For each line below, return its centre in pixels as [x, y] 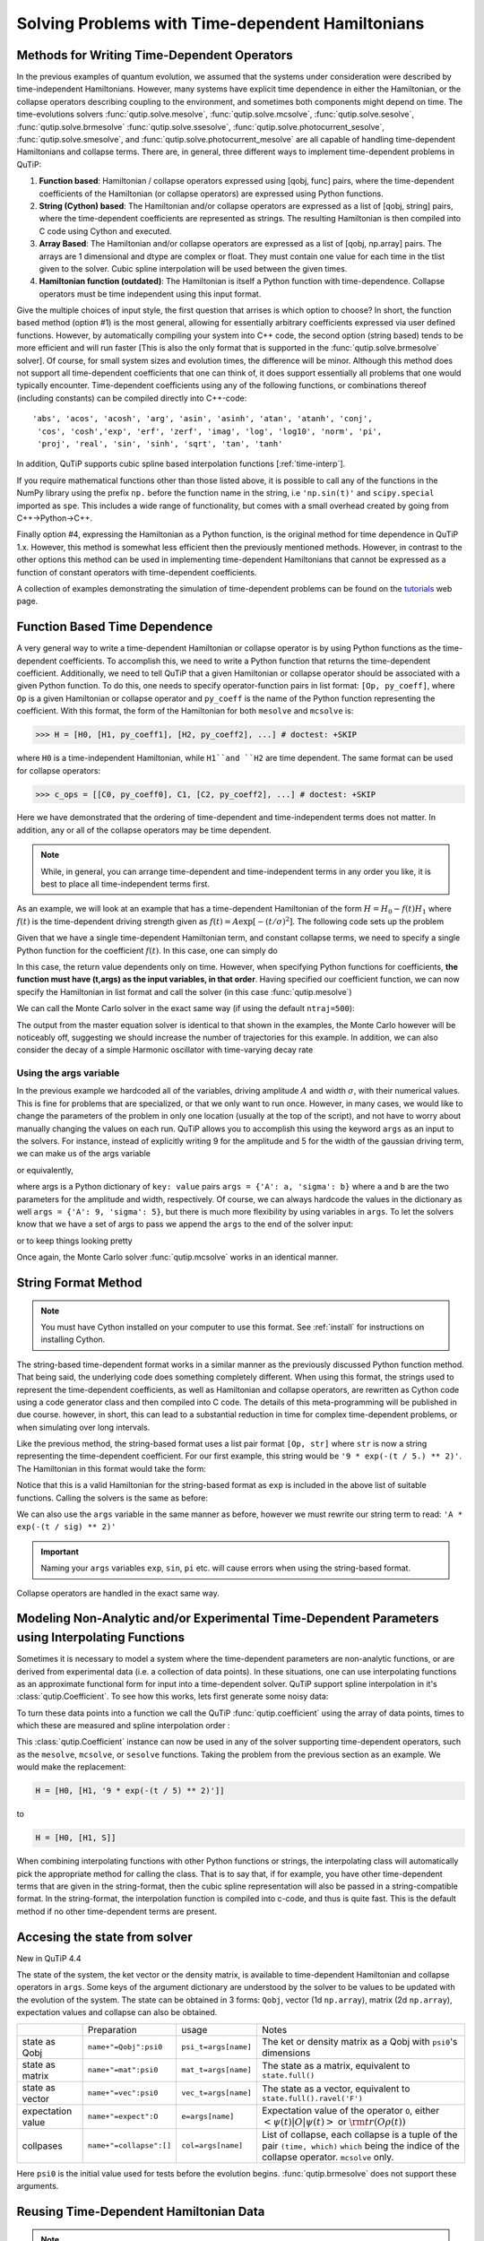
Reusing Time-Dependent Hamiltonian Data [141, 2212]
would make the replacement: [71, 1767]
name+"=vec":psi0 [123, 2093]
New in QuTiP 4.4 [49, 1958]
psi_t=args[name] [216, 2047]
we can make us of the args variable [84, 1154]
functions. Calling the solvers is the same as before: [112, 1498]
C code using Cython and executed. [105, 231]
